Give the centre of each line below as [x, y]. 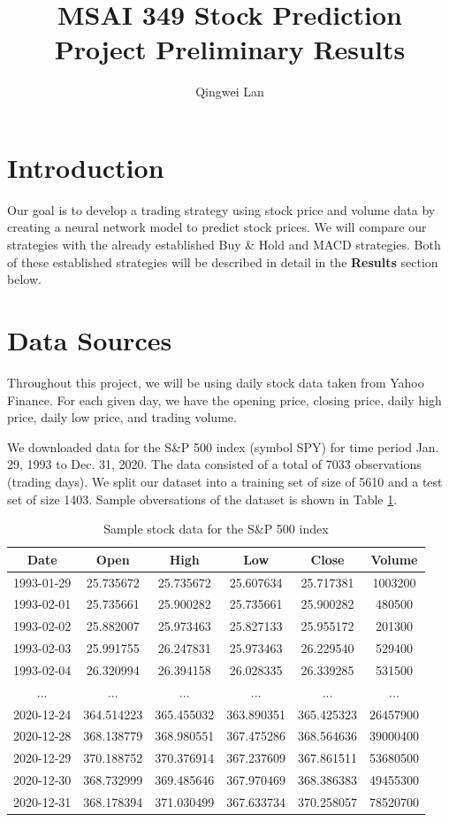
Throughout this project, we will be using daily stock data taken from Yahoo [216, 382]
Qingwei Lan [230, 92]
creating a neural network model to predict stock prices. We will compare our [217, 227]
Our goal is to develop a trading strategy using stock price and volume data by [221, 209]
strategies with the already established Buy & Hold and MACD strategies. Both [224, 245]
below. [24, 279]
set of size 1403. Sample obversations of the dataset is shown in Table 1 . [202, 499]
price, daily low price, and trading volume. [122, 417]
